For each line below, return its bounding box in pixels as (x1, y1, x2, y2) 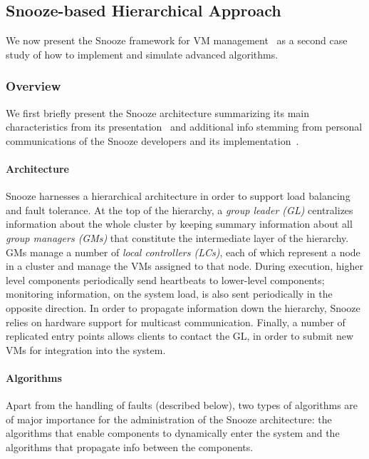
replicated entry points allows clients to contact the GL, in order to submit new (6, 328, 354, 343)
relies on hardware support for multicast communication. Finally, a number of (6, 314, 345, 329)
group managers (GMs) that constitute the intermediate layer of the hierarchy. (6, 230, 349, 245)
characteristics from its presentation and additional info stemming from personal (6, 119, 363, 134)
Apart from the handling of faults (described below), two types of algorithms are (6, 398, 358, 413)
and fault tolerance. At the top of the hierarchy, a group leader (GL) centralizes (6, 202, 353, 217)
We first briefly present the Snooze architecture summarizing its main (6, 105, 309, 120)
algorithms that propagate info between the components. (6, 439, 254, 454)
